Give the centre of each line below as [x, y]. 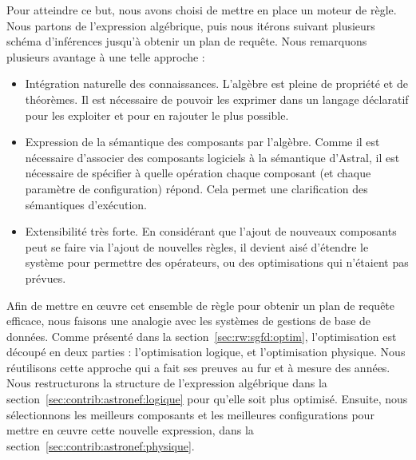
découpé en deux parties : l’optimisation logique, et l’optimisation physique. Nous [206, 352]
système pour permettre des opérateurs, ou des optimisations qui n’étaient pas [217, 262]
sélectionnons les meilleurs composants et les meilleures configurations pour [190, 414]
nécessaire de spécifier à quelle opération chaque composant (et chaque [198, 173]
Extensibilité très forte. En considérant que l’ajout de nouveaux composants [211, 231]
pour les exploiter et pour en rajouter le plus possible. [157, 115]
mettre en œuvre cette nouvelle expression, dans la [130, 430]
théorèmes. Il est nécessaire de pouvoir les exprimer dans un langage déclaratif [217, 99]
